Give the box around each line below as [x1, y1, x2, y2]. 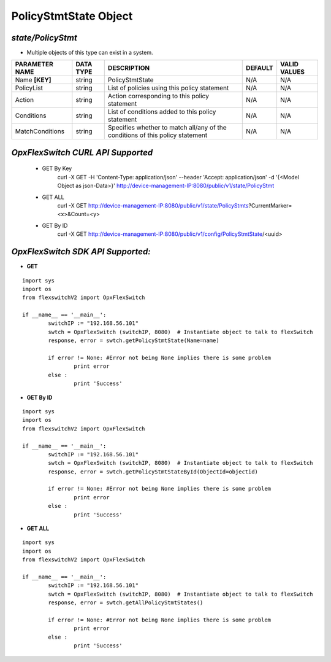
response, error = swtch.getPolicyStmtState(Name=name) [48, 337, 220, 344]
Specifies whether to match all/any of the [107, 123, 227, 132]
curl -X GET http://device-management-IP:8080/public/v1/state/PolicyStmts [57, 202, 249, 209]
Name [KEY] [15, 76, 51, 84]
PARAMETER [15, 60, 53, 69]
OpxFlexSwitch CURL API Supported [11, 147, 153, 158]
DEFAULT [246, 64, 273, 72]
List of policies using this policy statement [107, 84, 229, 92]
